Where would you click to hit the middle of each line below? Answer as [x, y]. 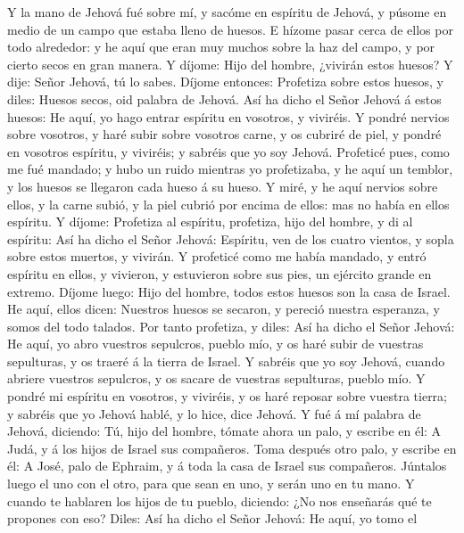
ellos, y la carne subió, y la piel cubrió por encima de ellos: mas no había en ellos [228, 204]
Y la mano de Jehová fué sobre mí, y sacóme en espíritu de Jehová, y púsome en [227, 12]
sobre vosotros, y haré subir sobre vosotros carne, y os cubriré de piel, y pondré [224, 134]
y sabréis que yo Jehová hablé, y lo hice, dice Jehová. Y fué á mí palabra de [214, 413]
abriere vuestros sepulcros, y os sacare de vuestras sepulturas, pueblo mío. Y [216, 378]
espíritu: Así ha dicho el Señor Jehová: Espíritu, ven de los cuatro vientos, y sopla [231, 238]
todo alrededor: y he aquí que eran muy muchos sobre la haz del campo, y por [221, 47]
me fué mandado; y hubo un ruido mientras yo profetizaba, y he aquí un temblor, [230, 169]
